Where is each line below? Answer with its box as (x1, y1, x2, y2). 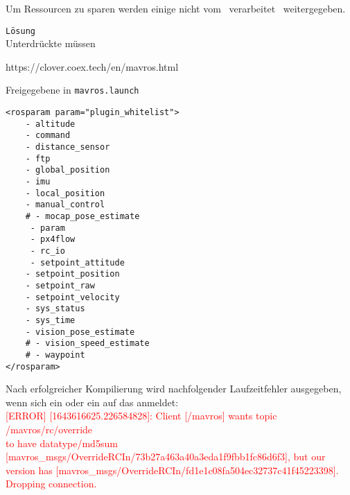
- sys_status (25, 304, 85, 314)
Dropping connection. (6, 476, 97, 491)
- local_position (25, 188, 105, 198)
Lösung (6, 26, 35, 36)
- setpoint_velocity (25, 292, 120, 302)
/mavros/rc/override (6, 422, 93, 436)
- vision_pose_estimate (25, 327, 135, 337)
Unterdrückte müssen (6, 36, 96, 51)
